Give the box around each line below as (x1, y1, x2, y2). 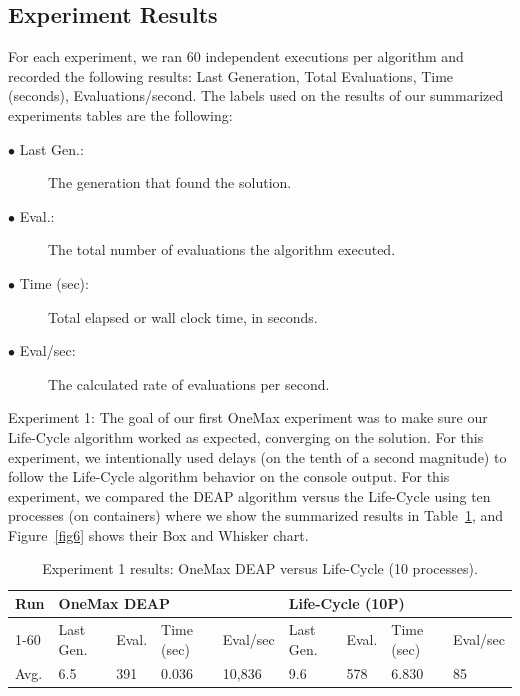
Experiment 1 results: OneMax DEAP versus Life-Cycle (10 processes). (42, 558, 478, 579)
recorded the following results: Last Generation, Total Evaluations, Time (8, 65, 454, 86)
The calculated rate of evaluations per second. (48, 373, 330, 394)
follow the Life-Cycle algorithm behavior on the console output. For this (8, 466, 450, 487)
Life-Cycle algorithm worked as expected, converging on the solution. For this (8, 426, 484, 447)
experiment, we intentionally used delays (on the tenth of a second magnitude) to (8, 446, 507, 467)
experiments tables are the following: (8, 104, 233, 125)
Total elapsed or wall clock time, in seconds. (48, 306, 318, 327)
